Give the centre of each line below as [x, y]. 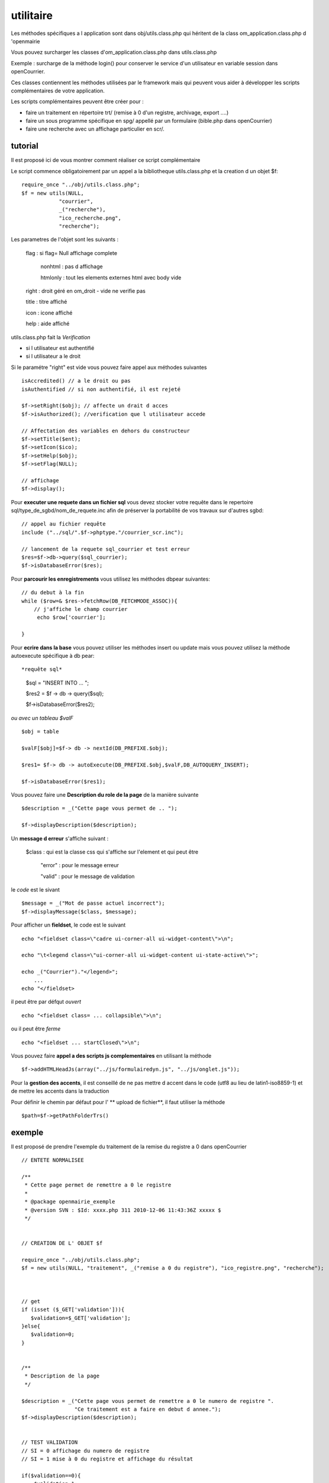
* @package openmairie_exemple [70, 1202]
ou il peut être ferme [36, 1029]
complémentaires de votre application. [58, 90]
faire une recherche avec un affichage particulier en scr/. [95, 129]
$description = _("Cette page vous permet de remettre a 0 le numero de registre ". [148, 1401]
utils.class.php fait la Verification [51, 337]
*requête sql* [42, 669]
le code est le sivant [36, 890]
